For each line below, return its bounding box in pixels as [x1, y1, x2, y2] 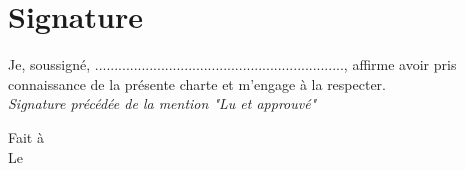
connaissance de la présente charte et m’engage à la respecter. [8, 73, 386, 94]
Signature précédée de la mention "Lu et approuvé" [8, 93, 317, 114]
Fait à [8, 126, 44, 147]
